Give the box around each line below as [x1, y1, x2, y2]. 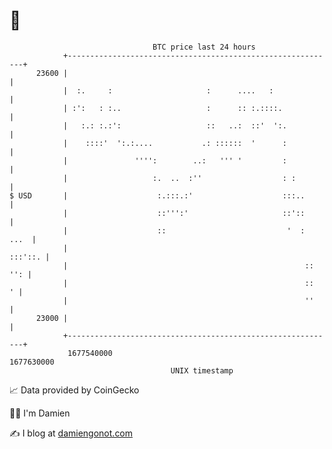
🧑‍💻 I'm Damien [9, 407, 71, 419]
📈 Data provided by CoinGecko [9, 384, 140, 396]
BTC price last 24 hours [152, 42, 256, 52]
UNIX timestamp [170, 365, 234, 376]
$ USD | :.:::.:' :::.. [9, 190, 306, 201]
